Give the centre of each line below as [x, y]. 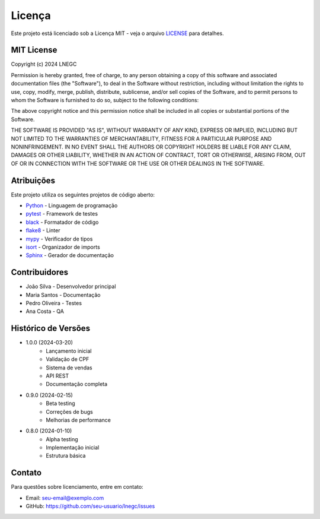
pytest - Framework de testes [62, 214]
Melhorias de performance [78, 420]
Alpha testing [62, 439]
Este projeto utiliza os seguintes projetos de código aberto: [83, 194]
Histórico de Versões [51, 329]
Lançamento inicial [69, 351]
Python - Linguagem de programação [72, 205]
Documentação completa [77, 384]
